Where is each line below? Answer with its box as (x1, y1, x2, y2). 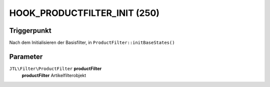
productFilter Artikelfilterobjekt (21, 73, 86, 79)
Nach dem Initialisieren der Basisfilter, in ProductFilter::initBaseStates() (9, 40, 175, 46)
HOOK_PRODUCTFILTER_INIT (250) (9, 7, 160, 18)
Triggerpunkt (9, 26, 52, 35)
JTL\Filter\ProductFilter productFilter (9, 65, 102, 72)
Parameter (9, 52, 43, 61)
